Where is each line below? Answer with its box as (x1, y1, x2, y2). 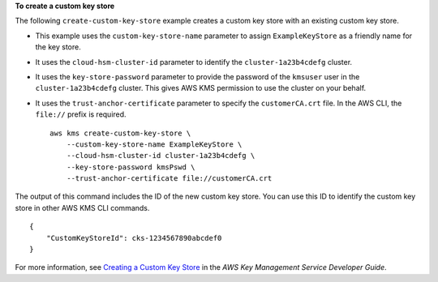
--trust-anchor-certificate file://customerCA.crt (66, 174, 273, 183)
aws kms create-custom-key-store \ (49, 128, 191, 138)
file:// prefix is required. (35, 109, 127, 119)
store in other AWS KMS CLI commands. (15, 203, 150, 212)
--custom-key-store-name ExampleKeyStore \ (66, 139, 243, 149)
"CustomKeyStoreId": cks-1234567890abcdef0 (45, 233, 222, 242)
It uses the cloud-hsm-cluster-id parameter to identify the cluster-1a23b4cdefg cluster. (35, 57, 353, 66)
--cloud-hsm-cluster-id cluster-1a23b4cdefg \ (66, 151, 255, 160)
